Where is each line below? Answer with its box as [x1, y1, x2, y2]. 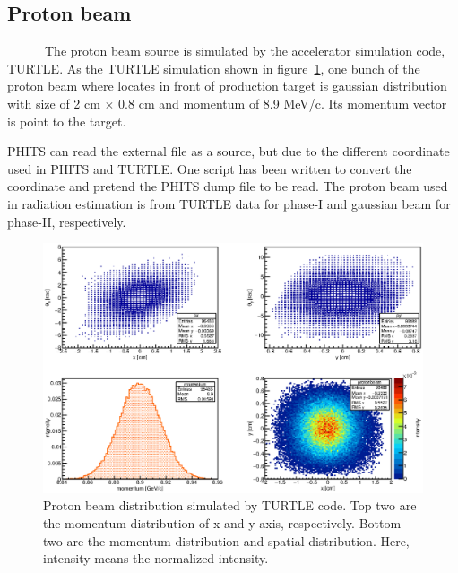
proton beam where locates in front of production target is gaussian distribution [7, 76, 447, 95]
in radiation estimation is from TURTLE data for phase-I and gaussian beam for [7, 194, 451, 213]
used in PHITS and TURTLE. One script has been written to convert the [7, 159, 412, 178]
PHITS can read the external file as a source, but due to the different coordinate [7, 142, 450, 161]
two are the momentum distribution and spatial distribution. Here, [43, 531, 410, 550]
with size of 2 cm [7, 93, 100, 112]
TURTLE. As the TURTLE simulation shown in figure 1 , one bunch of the [7, 58, 420, 77]
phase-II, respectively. [7, 212, 126, 230]
